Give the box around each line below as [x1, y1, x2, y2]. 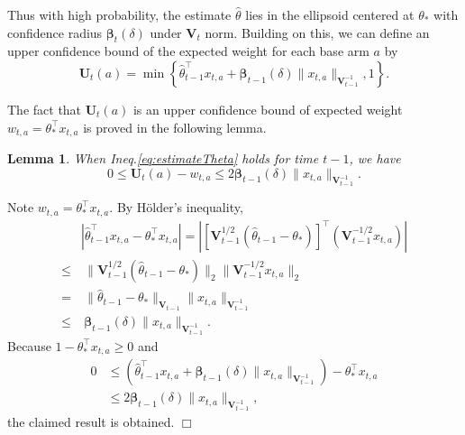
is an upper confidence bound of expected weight [132, 99, 403, 118]
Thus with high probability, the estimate [7, 5, 232, 23]
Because [7, 336, 51, 355]
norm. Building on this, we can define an [205, 23, 430, 42]
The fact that [7, 99, 82, 118]
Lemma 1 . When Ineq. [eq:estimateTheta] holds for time [7, 149, 319, 168]
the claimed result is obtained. [7, 412, 175, 431]
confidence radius [7, 23, 103, 42]
